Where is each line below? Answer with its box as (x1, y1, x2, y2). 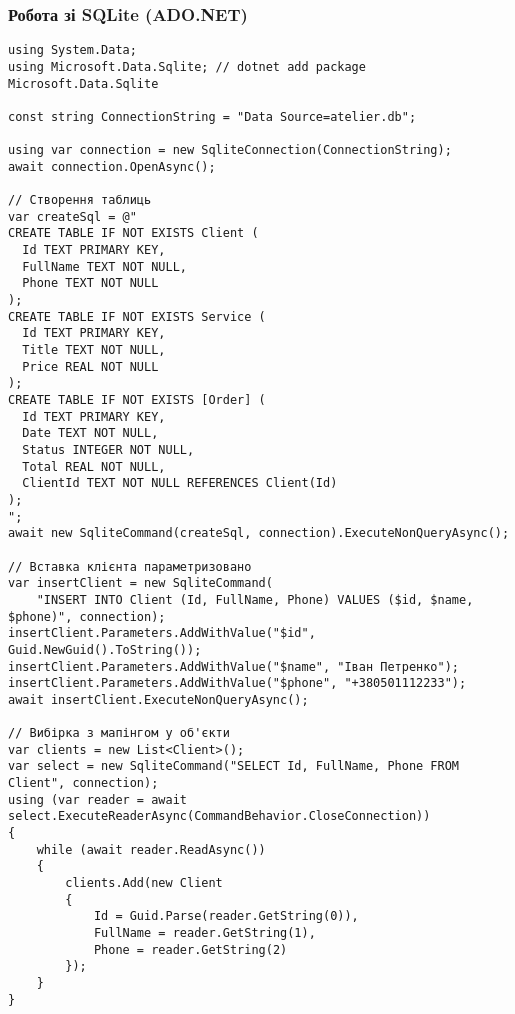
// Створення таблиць (8, 193, 152, 208)
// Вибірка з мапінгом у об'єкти (8, 726, 230, 741)
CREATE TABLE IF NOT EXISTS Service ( (8, 309, 266, 324)
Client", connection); (8, 776, 159, 791)
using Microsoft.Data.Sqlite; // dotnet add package (8, 59, 366, 74)
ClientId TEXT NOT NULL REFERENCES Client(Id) (22, 476, 338, 491)
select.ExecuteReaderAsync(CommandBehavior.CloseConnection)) (8, 809, 431, 824)
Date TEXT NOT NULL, (22, 426, 159, 441)
